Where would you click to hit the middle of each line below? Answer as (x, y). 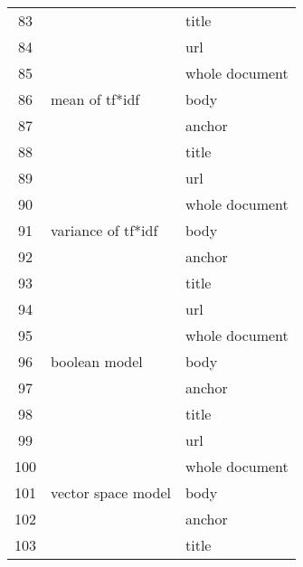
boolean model (97, 361)
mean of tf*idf (95, 99)
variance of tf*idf (104, 230)
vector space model (111, 492)
